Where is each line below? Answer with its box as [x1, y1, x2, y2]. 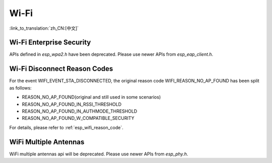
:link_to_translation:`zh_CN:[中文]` [9, 25, 79, 31]
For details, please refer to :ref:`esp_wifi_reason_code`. [9, 124, 123, 130]
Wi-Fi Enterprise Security [9, 38, 91, 47]
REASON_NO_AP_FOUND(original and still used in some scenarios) [22, 94, 161, 100]
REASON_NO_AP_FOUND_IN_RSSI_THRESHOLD [22, 101, 122, 107]
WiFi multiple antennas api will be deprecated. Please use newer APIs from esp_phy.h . [9, 151, 188, 157]
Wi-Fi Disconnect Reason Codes [9, 64, 113, 73]
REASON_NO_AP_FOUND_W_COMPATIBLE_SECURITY [22, 115, 134, 121]
